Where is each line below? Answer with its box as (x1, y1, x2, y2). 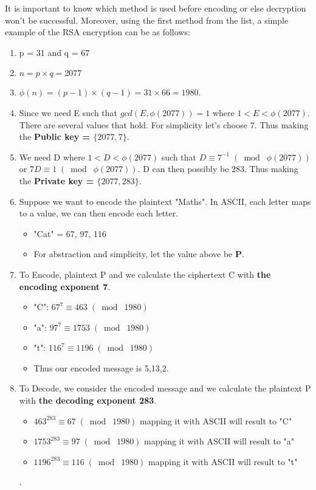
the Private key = (19, 174, 94, 187)
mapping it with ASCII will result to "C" (140, 414, 292, 427)
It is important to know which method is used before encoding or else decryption (5, 2, 306, 14)
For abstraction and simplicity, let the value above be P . (33, 247, 244, 260)
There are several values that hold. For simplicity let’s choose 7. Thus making (19, 118, 309, 131)
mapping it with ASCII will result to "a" (144, 435, 295, 447)
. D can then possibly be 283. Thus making (137, 162, 298, 175)
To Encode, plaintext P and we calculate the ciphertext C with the (19, 267, 271, 280)
